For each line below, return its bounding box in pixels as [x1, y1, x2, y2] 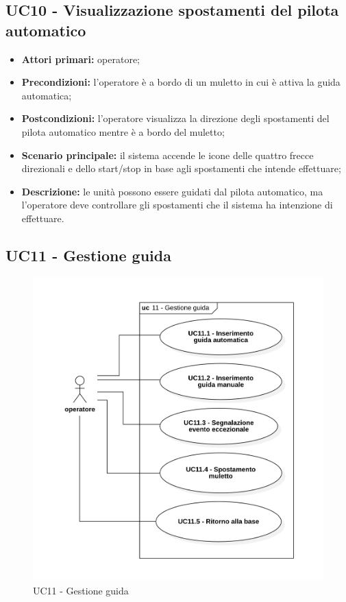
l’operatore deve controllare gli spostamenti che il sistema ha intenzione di [21, 197, 333, 212]
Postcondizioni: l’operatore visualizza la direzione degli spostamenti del [21, 111, 330, 125]
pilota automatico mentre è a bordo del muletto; [21, 124, 225, 139]
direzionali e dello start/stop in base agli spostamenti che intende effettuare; [21, 161, 341, 176]
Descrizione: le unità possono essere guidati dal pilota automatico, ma [21, 184, 323, 198]
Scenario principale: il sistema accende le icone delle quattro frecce [21, 147, 314, 162]
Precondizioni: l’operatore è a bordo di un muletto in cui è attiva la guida [21, 75, 341, 89]
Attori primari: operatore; [21, 51, 140, 66]
